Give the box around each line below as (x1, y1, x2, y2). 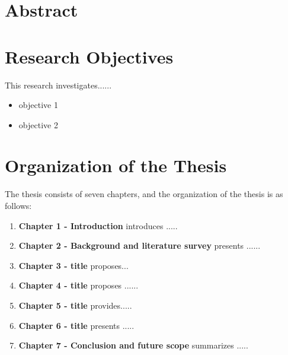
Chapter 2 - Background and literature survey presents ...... (18, 239, 261, 252)
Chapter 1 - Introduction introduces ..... (18, 219, 178, 232)
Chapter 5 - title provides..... (18, 299, 132, 311)
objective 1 (18, 99, 58, 111)
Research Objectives (5, 44, 174, 68)
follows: (5, 199, 32, 211)
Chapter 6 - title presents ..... (18, 319, 135, 331)
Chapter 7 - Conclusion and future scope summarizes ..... (18, 339, 248, 351)
